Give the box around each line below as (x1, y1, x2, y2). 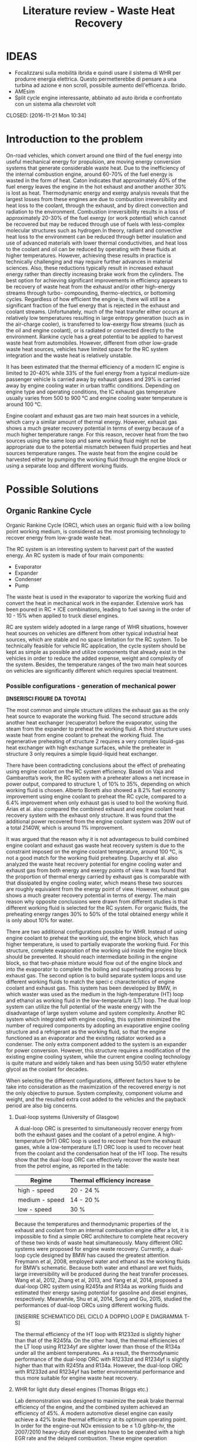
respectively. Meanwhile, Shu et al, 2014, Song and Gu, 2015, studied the (14, 1296, 191, 1303)
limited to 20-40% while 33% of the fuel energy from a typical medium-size (6, 369, 190, 376)
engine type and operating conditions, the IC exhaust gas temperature (6, 388, 176, 395)
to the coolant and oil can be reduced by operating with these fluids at (6, 245, 176, 252)
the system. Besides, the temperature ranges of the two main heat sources (6, 660, 187, 668)
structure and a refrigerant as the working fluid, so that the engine (6, 1028, 166, 1036)
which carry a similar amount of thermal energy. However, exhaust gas (6, 418, 178, 425)
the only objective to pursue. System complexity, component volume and (6, 1090, 183, 1097)
